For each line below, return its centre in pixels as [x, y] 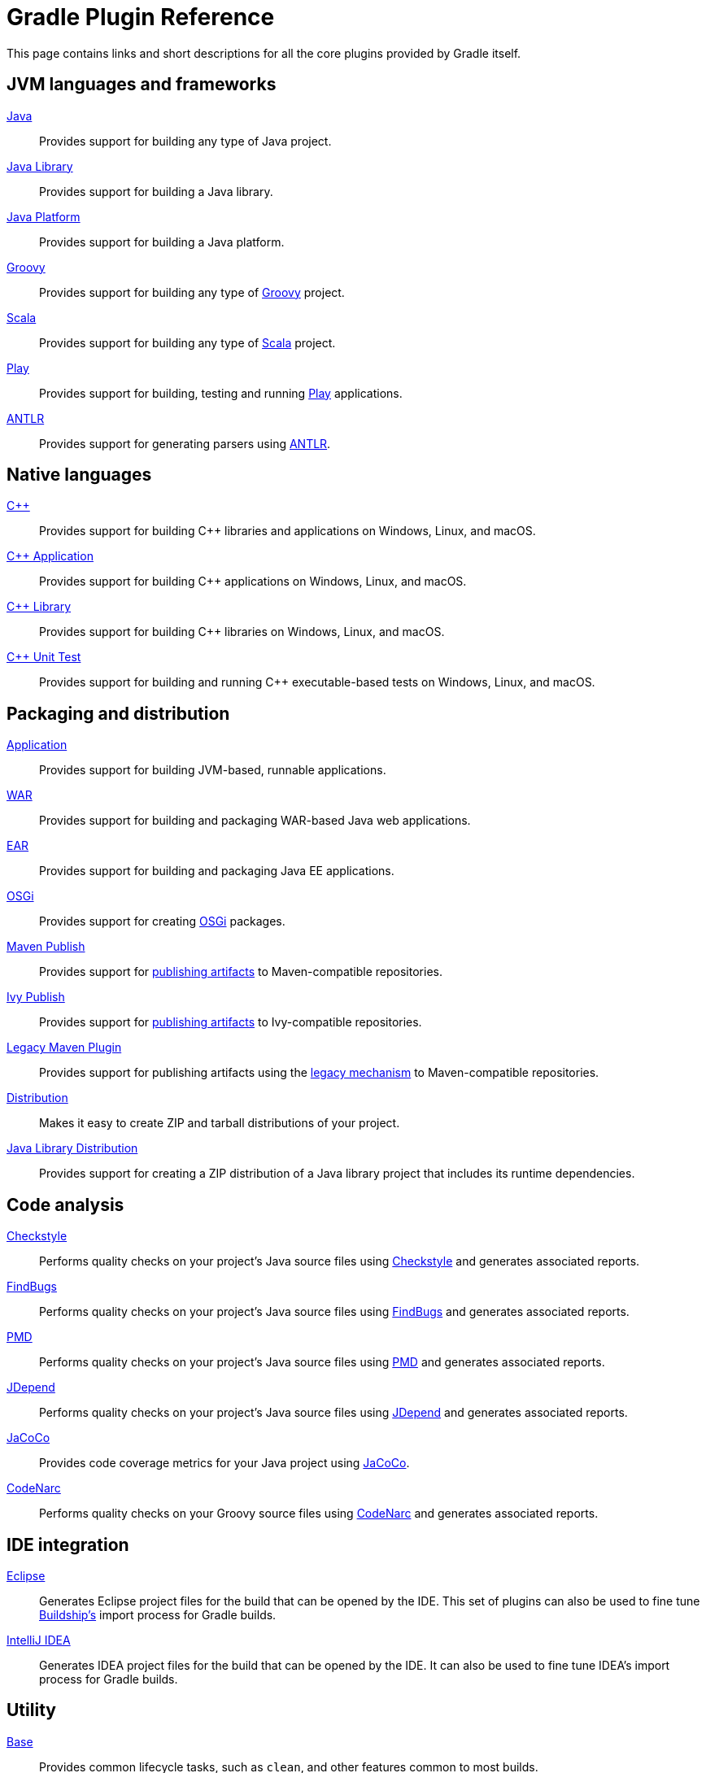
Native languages [79, 475]
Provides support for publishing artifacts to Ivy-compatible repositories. [231, 1022]
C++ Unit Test [44, 657]
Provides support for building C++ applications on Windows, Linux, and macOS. [253, 582]
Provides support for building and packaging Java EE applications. [217, 871]
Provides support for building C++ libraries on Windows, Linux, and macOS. [242, 632]
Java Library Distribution [72, 1148]
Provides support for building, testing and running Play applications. [221, 393]
